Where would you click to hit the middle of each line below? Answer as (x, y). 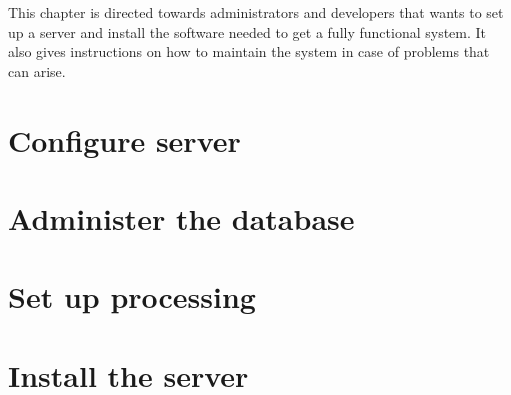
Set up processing (132, 296)
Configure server (124, 139)
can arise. (37, 70)
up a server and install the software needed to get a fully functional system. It (247, 31)
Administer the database (181, 217)
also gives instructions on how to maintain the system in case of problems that (249, 51)
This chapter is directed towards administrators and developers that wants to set (256, 12)
